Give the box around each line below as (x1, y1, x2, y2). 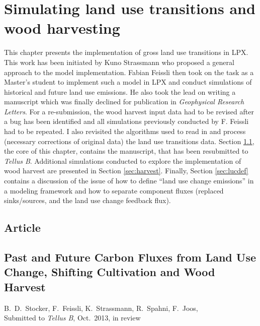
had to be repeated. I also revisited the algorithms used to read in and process (4, 126, 246, 137)
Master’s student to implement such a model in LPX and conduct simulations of (4, 77, 252, 87)
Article (4, 220, 41, 235)
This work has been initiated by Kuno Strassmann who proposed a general (4, 56, 234, 67)
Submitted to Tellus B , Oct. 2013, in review (4, 312, 141, 323)
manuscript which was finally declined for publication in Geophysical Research (4, 96, 244, 107)
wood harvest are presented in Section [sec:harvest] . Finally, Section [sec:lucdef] (4, 165, 248, 176)
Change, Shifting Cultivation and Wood (4, 264, 215, 280)
